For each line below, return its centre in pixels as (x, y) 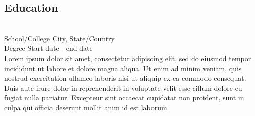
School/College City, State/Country (60, 38)
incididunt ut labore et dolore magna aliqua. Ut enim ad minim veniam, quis (123, 68)
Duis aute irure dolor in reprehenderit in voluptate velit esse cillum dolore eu (123, 88)
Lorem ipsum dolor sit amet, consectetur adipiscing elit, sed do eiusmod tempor (128, 58)
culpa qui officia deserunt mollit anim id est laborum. (87, 107)
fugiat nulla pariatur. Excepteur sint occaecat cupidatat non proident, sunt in (124, 98)
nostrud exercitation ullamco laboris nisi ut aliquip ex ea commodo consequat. (125, 78)
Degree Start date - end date (48, 48)
